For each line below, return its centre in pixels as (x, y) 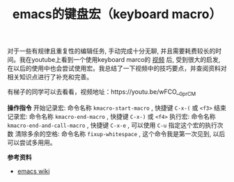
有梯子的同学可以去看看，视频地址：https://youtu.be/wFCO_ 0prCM (102, 92)
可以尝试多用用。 (32, 142)
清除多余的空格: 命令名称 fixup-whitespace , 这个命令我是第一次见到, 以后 (120, 133)
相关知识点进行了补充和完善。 (50, 77)
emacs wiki (33, 171)
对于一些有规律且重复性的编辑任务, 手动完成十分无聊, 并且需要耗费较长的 (111, 51)
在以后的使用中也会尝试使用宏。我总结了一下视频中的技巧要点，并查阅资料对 (117, 68)
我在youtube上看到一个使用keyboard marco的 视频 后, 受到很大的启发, (120, 60)
